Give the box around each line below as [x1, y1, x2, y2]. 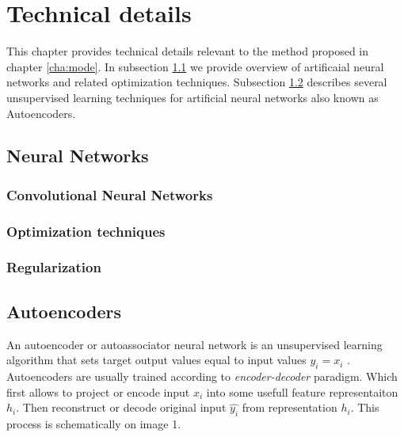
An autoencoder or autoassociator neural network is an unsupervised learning [6, 336, 383, 352]
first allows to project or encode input [6, 383, 190, 400]
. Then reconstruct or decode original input [16, 399, 227, 416]
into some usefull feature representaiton [206, 383, 398, 400]
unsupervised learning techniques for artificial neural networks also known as [6, 89, 379, 105]
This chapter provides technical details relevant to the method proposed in [6, 43, 369, 59]
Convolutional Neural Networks [6, 184, 213, 204]
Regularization [6, 257, 101, 277]
